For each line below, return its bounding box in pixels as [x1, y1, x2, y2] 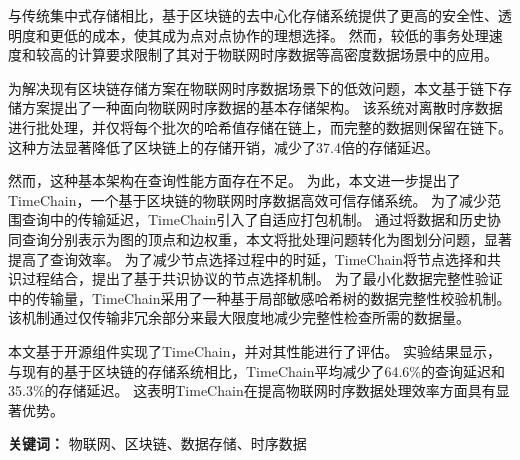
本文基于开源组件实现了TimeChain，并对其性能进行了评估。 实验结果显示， [8, 340, 502, 361]
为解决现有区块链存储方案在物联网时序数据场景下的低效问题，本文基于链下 [8, 77, 498, 98]
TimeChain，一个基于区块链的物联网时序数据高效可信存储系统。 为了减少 [8, 189, 488, 210]
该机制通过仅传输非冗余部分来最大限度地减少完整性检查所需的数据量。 [8, 307, 470, 328]
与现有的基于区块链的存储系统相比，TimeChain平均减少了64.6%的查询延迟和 [8, 360, 505, 381]
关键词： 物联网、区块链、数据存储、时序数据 [8, 433, 307, 454]
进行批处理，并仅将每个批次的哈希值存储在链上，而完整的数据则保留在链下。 [8, 116, 512, 137]
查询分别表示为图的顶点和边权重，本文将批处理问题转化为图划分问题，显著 [21, 228, 512, 249]
